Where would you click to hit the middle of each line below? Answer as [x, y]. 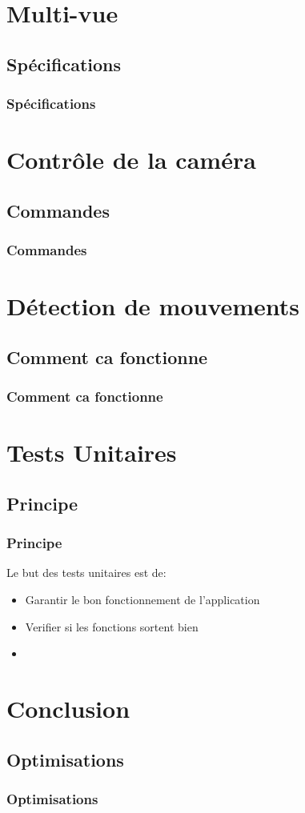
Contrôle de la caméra [131, 160]
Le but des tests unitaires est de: [86, 573]
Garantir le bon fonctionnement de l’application [142, 599]
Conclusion [68, 708]
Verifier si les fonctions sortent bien [112, 626]
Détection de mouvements [153, 306]
